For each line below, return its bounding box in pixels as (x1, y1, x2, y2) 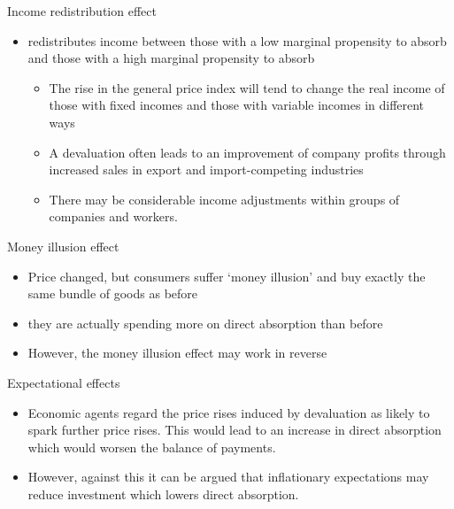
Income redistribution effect (7, 2, 157, 19)
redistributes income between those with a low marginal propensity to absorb (27, 31, 447, 50)
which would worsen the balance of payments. (27, 437, 276, 456)
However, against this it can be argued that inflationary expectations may (27, 467, 429, 486)
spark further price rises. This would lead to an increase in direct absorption (27, 420, 442, 439)
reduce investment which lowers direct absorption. (27, 484, 299, 503)
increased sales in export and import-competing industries (49, 160, 364, 179)
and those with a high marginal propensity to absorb (27, 49, 315, 67)
